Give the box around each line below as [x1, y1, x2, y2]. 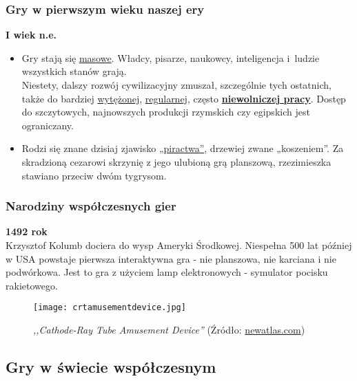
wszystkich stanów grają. [21, 64, 127, 78]
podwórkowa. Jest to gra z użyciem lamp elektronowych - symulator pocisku [6, 265, 328, 279]
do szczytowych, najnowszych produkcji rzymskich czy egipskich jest [21, 105, 310, 119]
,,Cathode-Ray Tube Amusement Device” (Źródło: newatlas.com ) [33, 323, 305, 336]
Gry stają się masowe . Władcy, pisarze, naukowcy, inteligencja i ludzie [21, 50, 320, 65]
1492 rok [6, 224, 48, 239]
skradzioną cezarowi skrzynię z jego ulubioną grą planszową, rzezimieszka [21, 154, 331, 168]
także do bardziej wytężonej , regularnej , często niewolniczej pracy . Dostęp [21, 91, 346, 105]
